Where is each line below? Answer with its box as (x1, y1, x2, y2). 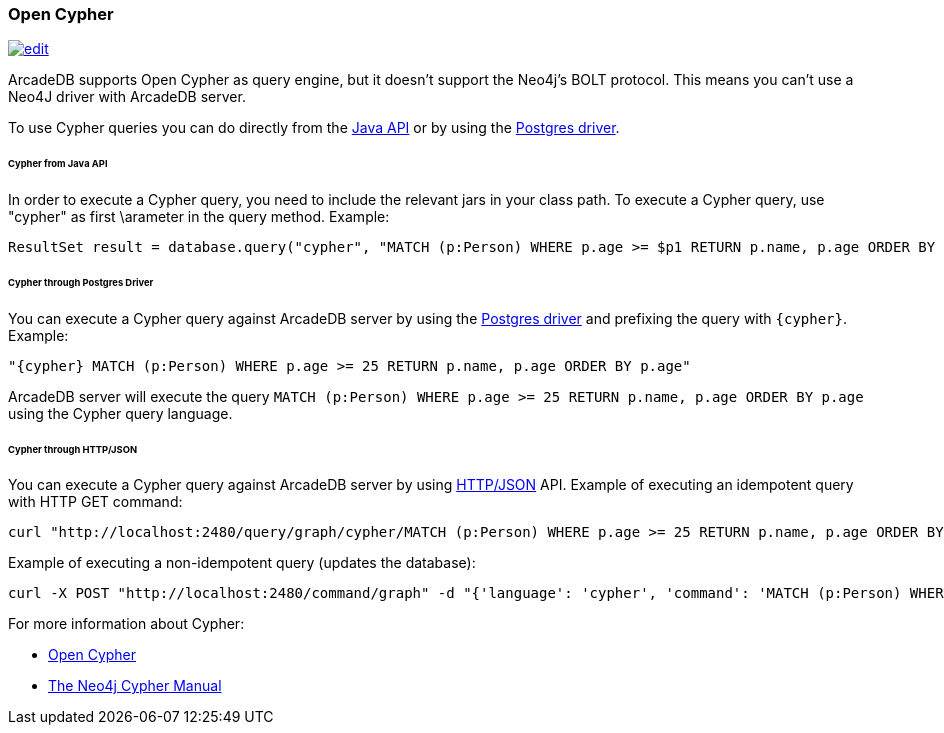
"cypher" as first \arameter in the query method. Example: (8, 208, 390, 226)
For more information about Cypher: (8, 615, 245, 633)
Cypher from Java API (8, 158, 108, 170)
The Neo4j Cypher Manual (48, 677, 222, 695)
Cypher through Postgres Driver (8, 276, 154, 288)
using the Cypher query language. (8, 404, 233, 422)
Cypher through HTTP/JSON (8, 443, 138, 455)
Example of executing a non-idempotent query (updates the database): (8, 554, 476, 572)
